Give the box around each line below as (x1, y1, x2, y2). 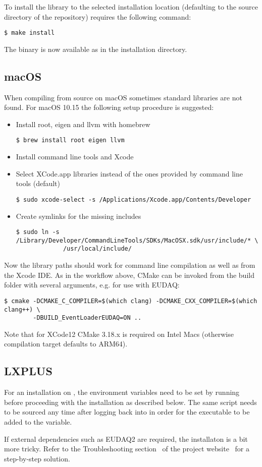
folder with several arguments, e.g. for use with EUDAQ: (4, 279, 180, 290)
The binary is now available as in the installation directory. (4, 43, 187, 54)
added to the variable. (4, 417, 72, 427)
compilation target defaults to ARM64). (4, 338, 128, 349)
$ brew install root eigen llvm (16, 137, 125, 144)
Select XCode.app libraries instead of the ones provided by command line (16, 168, 243, 179)
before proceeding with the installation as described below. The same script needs (4, 396, 257, 407)
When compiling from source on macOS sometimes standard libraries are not (4, 92, 242, 102)
